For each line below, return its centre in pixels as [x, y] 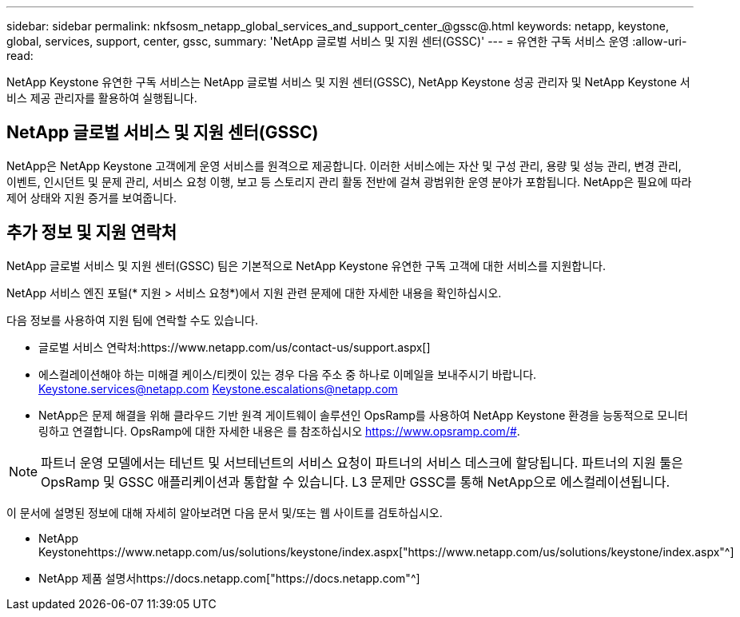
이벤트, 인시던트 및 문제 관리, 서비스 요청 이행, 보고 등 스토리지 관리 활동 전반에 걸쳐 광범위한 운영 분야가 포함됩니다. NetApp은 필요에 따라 [349, 181]
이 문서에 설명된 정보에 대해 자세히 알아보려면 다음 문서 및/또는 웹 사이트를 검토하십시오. [225, 512]
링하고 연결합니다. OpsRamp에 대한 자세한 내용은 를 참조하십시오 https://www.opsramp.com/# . [279, 431]
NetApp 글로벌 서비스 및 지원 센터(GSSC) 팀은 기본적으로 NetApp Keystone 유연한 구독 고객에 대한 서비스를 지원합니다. [306, 265]
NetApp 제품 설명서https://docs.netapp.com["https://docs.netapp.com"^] [229, 578]
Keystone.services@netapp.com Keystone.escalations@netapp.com [218, 388]
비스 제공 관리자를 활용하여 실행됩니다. [102, 98]
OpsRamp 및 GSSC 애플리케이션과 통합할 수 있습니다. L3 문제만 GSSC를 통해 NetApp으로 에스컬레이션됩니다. [356, 482]
